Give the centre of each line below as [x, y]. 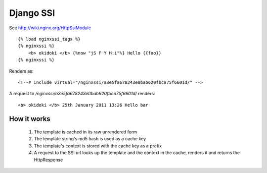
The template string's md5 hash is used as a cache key [90, 139]
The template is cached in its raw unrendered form [85, 132]
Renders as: [21, 71]
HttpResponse [48, 160]
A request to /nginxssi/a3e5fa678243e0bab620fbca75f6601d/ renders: [82, 94]
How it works [30, 119]
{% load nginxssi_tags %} [49, 39]
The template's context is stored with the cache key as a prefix [98, 146]
